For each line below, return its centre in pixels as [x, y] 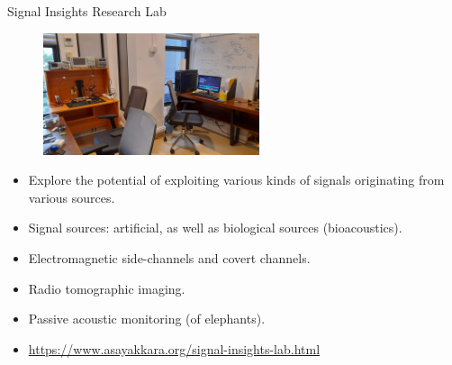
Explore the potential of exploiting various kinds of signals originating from [236, 180]
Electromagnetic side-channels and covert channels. [169, 257]
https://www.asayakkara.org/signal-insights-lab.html [174, 348]
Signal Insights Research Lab [87, 11]
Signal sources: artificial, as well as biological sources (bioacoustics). [215, 228]
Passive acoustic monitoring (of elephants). [147, 319]
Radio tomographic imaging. [107, 288]
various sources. [72, 197]
